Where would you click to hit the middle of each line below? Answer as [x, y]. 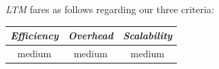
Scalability [147, 36]
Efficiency [35, 36]
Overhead [91, 36]
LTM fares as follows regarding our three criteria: [110, 9]
